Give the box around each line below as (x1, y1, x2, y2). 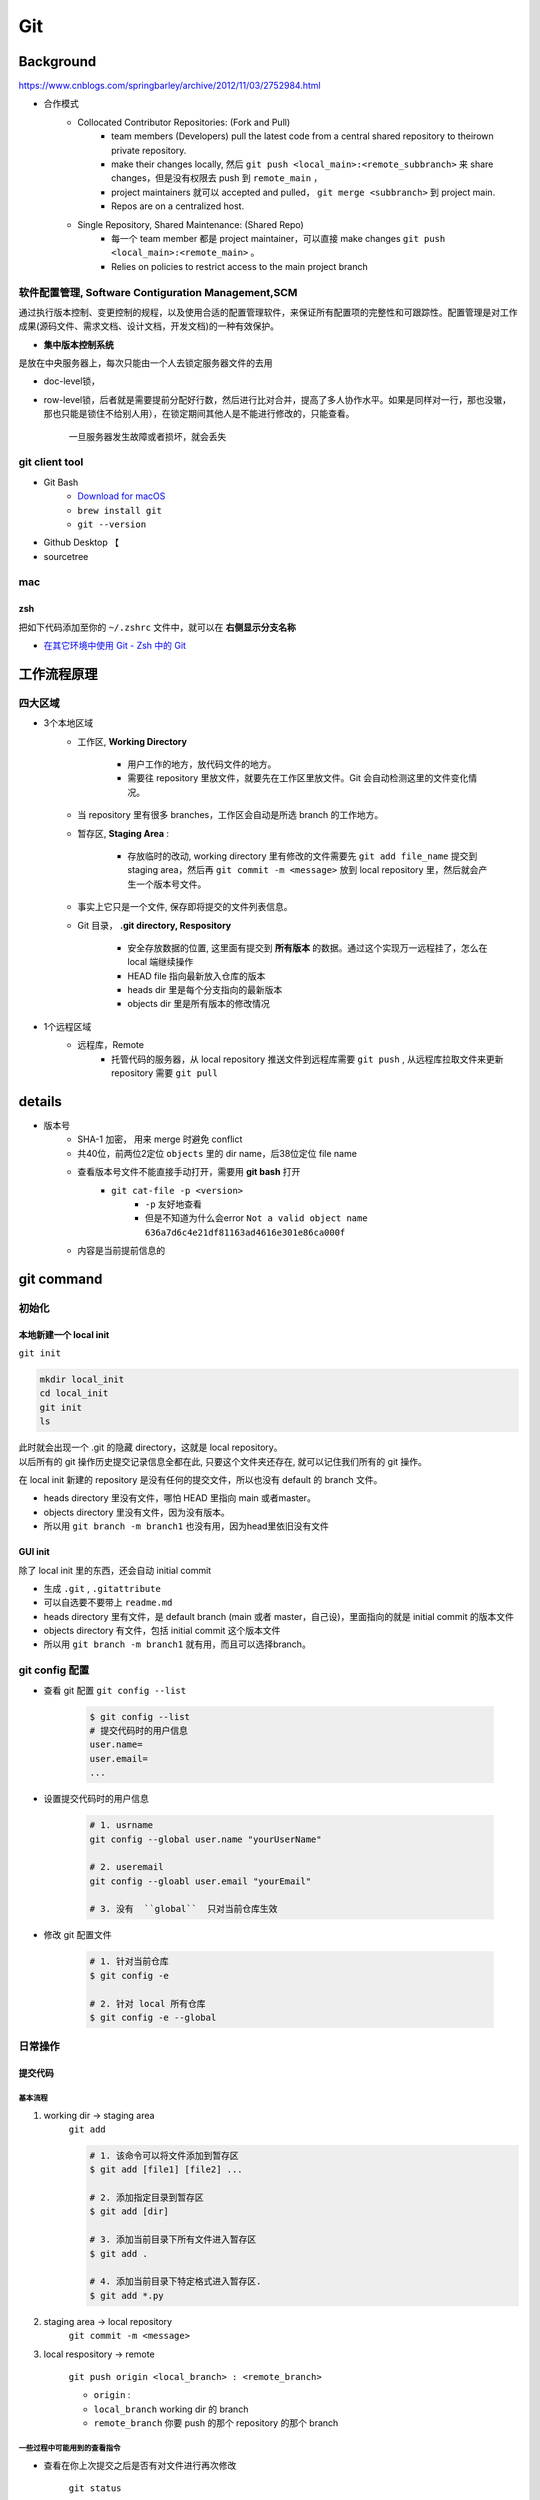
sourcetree (43, 550, 89, 562)
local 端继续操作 (127, 956, 194, 968)
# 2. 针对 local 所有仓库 (89, 1998, 206, 2009)
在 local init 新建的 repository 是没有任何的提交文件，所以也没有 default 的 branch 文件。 (18, 1473, 383, 1485)
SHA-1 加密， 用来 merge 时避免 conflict (77, 1133, 243, 1145)
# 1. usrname (89, 1820, 154, 1831)
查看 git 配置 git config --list (43, 1684, 187, 1696)
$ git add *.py (89, 2290, 164, 2301)
